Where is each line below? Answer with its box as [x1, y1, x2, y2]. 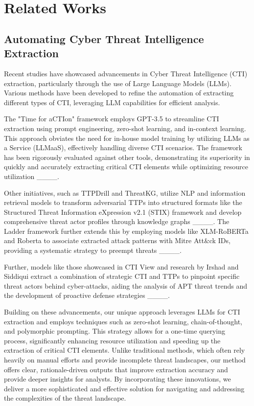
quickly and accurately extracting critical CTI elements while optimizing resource [4, 161, 248, 172]
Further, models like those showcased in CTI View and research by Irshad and [4, 261, 239, 271]
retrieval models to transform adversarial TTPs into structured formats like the [4, 197, 242, 207]
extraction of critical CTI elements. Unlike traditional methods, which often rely [4, 345, 245, 355]
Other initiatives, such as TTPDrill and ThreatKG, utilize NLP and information [4, 187, 246, 198]
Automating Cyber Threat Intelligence [4, 31, 204, 46]
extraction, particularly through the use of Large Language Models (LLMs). [4, 78, 231, 88]
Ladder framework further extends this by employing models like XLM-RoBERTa [4, 226, 249, 236]
